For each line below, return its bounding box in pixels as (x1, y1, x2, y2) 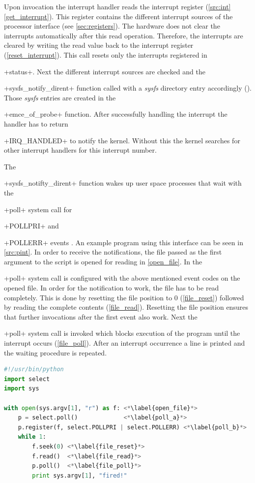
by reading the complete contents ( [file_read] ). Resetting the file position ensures (4, 302, 248, 312)
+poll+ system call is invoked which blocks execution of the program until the (4, 328, 240, 338)
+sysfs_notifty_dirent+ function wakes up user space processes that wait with (4, 178, 242, 188)
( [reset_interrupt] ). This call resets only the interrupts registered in (4, 49, 207, 60)
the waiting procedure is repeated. (4, 347, 107, 357)
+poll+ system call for (4, 204, 72, 214)
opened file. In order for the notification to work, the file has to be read (4, 283, 219, 293)
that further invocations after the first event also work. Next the (4, 311, 198, 322)
